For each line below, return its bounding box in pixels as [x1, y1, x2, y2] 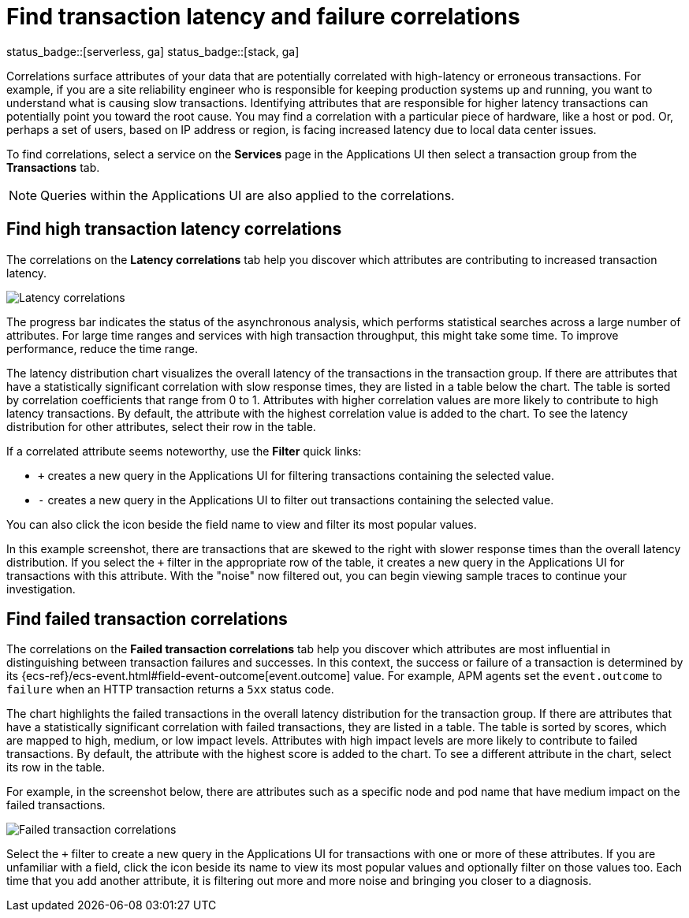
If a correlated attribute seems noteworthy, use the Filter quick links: [6, 444, 362, 458]
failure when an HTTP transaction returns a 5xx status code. [6, 682, 334, 697]
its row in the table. [6, 760, 105, 775]
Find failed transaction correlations [6, 609, 288, 630]
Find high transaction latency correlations [6, 219, 342, 240]
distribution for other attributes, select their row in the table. [6, 419, 316, 433]
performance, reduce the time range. [6, 341, 199, 355]
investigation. [6, 582, 76, 596]
